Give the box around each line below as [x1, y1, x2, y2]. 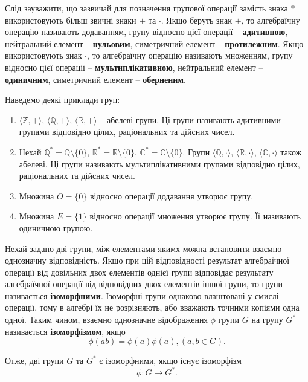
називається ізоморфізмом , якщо [5, 325, 126, 337]
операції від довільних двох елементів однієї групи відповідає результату [5, 265, 274, 278]
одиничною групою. [19, 221, 93, 234]
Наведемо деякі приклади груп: [5, 93, 120, 106]
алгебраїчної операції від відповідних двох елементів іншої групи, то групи [5, 277, 283, 290]
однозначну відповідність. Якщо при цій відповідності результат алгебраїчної [5, 254, 290, 267]
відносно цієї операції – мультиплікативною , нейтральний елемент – [5, 60, 263, 73]
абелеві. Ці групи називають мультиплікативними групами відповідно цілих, [19, 157, 300, 170]
